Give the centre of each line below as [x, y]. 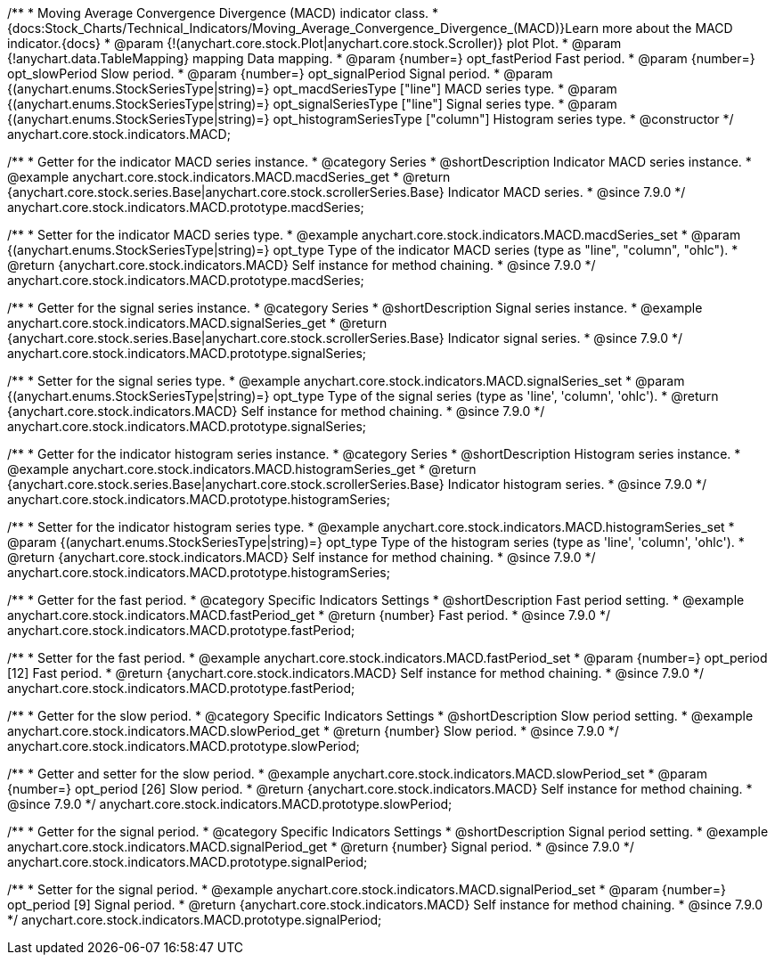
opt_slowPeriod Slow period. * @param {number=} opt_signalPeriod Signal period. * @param [280, 73]
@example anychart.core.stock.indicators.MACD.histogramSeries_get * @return [242, 469]
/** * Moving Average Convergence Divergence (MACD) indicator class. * [223, 13]
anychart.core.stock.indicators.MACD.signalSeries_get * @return [197, 323]
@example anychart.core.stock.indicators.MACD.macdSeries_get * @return [229, 177]
